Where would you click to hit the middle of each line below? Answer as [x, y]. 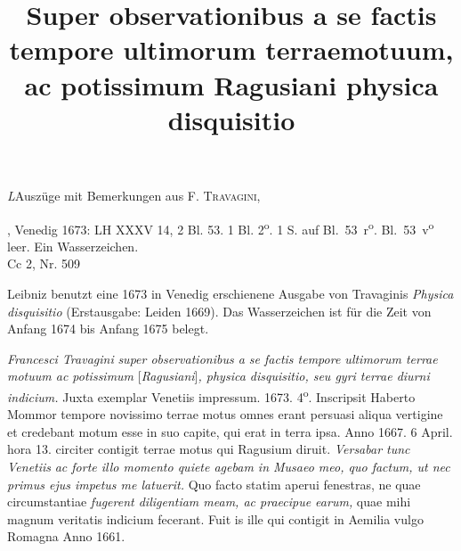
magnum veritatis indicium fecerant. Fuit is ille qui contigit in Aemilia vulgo [215, 518]
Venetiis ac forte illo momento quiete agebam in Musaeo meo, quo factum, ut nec [229, 466]
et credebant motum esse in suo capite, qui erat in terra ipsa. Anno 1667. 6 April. [230, 431]
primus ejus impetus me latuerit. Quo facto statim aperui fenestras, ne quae [214, 484]
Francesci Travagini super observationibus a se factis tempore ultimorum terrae [222, 358]
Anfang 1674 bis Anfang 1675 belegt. [108, 329]
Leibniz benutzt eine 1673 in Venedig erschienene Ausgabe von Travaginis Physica [230, 293]
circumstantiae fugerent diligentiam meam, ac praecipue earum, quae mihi [209, 502]
